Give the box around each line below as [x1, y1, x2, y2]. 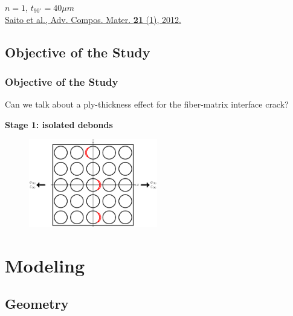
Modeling [5, 253, 85, 277]
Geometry [5, 294, 69, 313]
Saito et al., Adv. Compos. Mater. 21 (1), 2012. [5, 13, 181, 25]
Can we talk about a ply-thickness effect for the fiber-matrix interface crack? [5, 98, 289, 111]
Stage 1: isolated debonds [5, 118, 113, 131]
